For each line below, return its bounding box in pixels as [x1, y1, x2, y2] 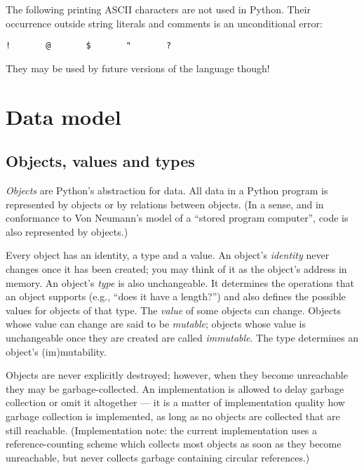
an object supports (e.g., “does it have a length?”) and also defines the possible [6, 289, 346, 304]
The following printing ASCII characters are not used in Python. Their [6, 2, 311, 16]
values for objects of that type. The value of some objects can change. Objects [6, 302, 341, 317]
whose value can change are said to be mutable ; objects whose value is [6, 316, 306, 331]
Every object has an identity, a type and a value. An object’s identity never [6, 248, 330, 262]
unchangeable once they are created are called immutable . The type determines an [6, 330, 359, 344]
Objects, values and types [6, 150, 195, 172]
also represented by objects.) [6, 224, 128, 239]
